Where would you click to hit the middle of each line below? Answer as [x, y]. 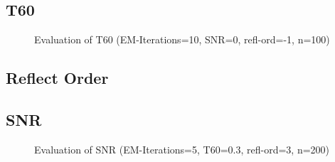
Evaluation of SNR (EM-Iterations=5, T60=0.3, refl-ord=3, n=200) [182, 149]
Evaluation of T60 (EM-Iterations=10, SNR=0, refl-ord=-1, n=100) [182, 39]
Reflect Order [57, 78]
